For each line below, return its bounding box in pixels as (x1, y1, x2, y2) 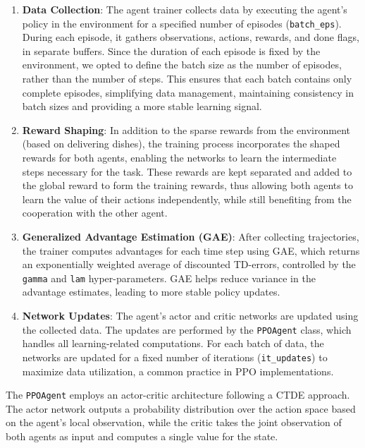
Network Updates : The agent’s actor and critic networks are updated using (22, 308, 359, 322)
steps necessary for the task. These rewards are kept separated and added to (22, 164, 352, 178)
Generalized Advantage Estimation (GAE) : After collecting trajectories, (22, 229, 359, 243)
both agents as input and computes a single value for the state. (6, 428, 278, 443)
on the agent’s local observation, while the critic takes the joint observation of (6, 415, 342, 430)
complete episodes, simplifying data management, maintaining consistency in (22, 85, 354, 99)
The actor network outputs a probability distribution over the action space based (6, 401, 356, 416)
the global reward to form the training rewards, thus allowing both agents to (22, 178, 353, 193)
